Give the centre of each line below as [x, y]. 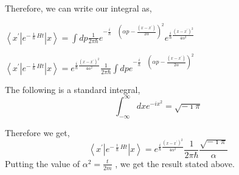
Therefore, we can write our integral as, [78, 8]
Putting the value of [43, 163]
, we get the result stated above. [175, 163]
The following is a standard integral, [73, 89]
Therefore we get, [37, 132]
